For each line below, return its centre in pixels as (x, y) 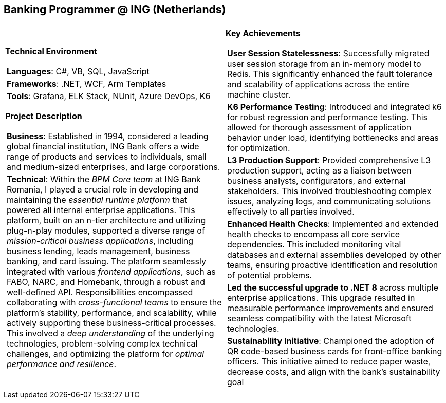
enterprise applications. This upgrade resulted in (321, 298)
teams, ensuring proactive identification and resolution (333, 265)
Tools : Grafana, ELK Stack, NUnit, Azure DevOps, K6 (109, 96)
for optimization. (259, 148)
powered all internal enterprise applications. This (101, 210)
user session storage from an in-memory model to (324, 64)
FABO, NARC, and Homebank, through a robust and (106, 282)
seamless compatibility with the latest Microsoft (319, 319)
